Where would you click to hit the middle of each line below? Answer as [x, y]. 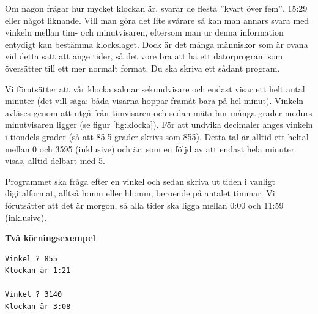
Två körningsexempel [50, 238]
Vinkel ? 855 [31, 259]
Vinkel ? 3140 [34, 295]
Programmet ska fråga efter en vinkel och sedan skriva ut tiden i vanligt [140, 181]
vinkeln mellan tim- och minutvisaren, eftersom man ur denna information [144, 32]
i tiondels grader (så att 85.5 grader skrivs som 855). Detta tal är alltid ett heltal [157, 136]
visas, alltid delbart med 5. [55, 161]
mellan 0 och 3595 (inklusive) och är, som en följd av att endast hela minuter [150, 148]
